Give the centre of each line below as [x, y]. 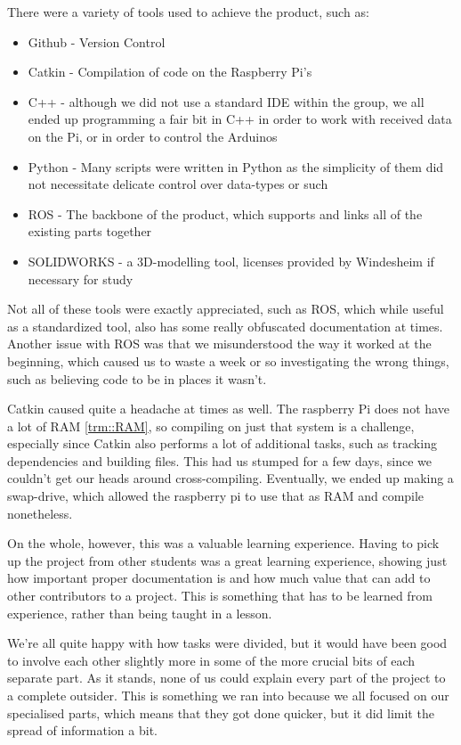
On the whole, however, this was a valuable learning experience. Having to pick [223, 543]
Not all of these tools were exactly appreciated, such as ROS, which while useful [226, 309]
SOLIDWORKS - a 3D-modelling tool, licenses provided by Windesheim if [231, 261]
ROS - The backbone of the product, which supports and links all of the [225, 213]
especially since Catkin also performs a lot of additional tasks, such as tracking [222, 443]
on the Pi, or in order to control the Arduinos [153, 136]
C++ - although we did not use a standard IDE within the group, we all [226, 101]
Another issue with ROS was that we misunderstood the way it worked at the [219, 344]
